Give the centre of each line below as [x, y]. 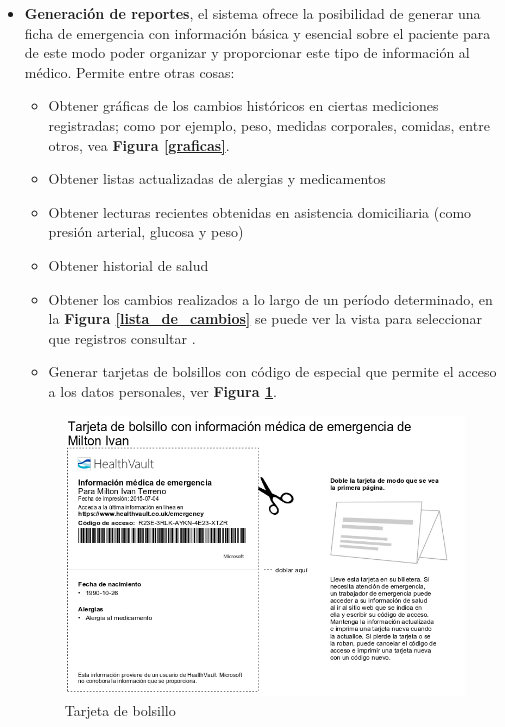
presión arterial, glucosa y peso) [146, 231]
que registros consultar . [122, 337]
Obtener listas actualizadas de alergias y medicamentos [217, 178]
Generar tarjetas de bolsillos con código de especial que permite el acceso [272, 371]
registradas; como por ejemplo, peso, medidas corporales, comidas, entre [269, 124]
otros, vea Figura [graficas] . [139, 144]
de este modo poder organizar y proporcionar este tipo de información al [247, 52]
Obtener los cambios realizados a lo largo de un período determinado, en [270, 298]
